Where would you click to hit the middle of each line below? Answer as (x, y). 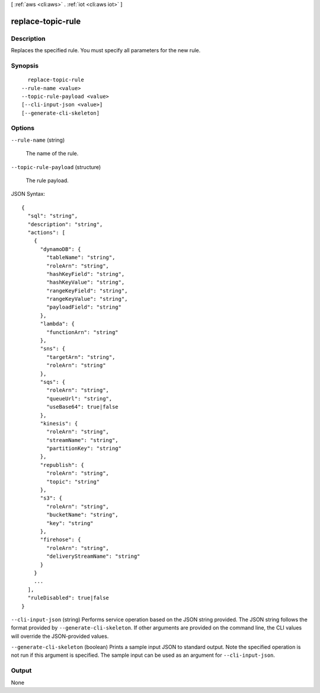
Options (23, 128)
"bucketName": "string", (82, 515)
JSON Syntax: (28, 194)
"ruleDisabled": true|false (68, 598)
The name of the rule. (52, 154)
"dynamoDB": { (60, 249)
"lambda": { (57, 324)
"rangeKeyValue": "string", (87, 299)
